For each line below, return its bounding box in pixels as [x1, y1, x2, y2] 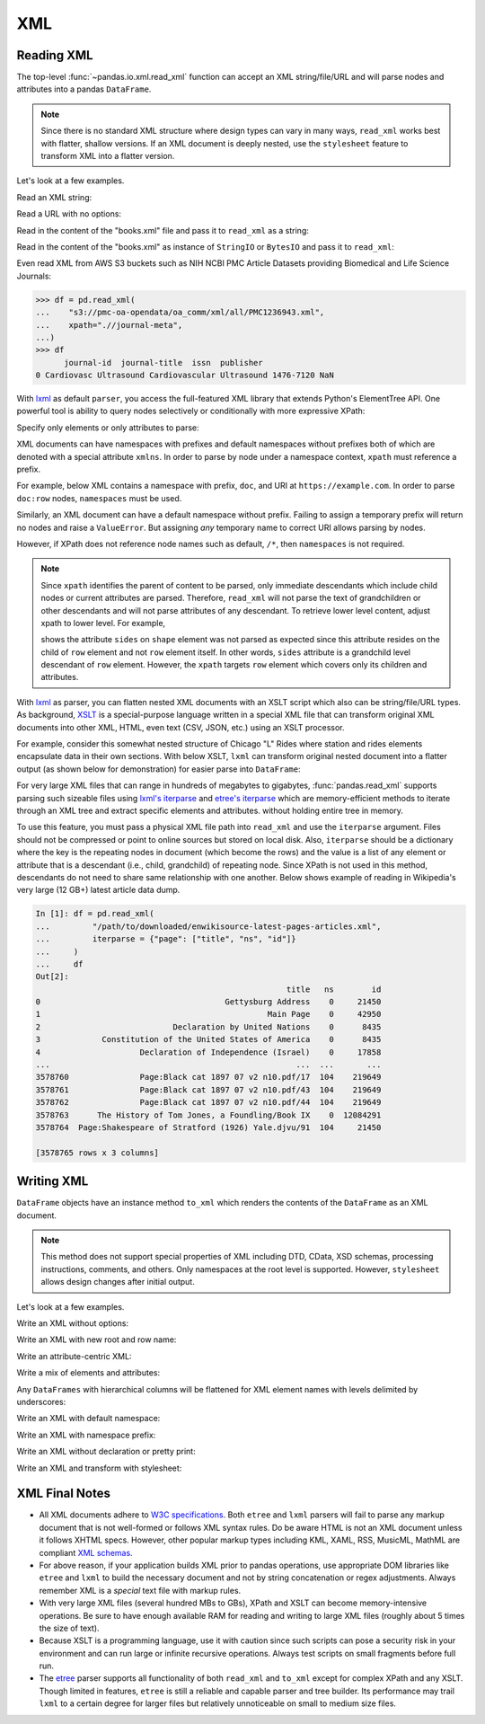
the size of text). [39, 1622, 100, 1633]
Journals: [16, 270, 52, 281]
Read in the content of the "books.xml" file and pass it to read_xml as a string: [16, 225, 310, 235]
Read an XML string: [16, 191, 93, 202]
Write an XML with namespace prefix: [16, 1429, 156, 1440]
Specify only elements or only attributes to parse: [16, 422, 199, 433]
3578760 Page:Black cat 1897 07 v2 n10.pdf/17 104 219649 [35, 1072, 382, 1083]
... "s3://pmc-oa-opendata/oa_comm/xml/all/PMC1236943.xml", [35, 307, 325, 318]
